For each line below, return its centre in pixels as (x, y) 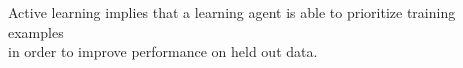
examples (36, 31)
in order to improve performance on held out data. (163, 51)
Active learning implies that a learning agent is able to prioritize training (232, 12)
